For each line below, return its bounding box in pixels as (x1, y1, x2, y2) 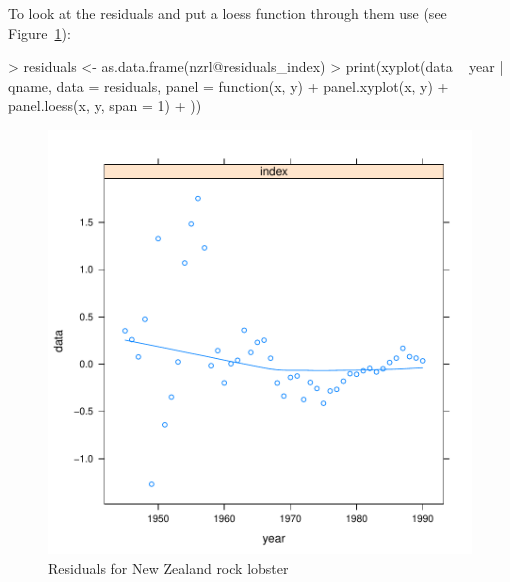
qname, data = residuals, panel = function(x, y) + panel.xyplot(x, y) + (8, 75, 449, 96)
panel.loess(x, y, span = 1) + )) (8, 95, 202, 116)
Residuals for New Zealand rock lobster (48, 557, 289, 578)
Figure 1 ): (8, 22, 71, 43)
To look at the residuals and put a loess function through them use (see (8, 3, 447, 23)
